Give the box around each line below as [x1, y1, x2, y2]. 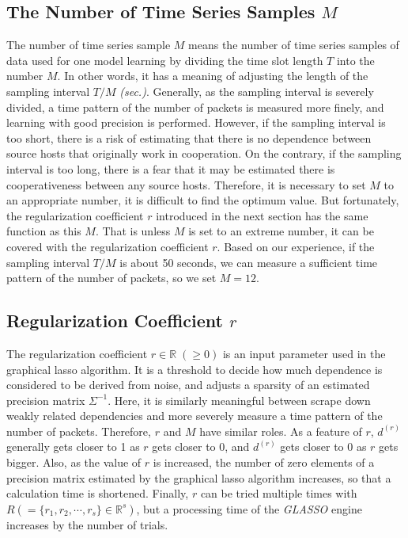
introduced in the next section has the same [156, 207, 368, 223]
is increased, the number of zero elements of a [153, 454, 375, 471]
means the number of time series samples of [188, 36, 399, 53]
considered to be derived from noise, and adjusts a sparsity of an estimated [6, 376, 370, 393]
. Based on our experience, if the [217, 238, 375, 254]
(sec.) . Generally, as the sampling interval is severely [119, 82, 374, 99]
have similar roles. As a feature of [199, 422, 362, 439]
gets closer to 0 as [280, 438, 367, 455]
